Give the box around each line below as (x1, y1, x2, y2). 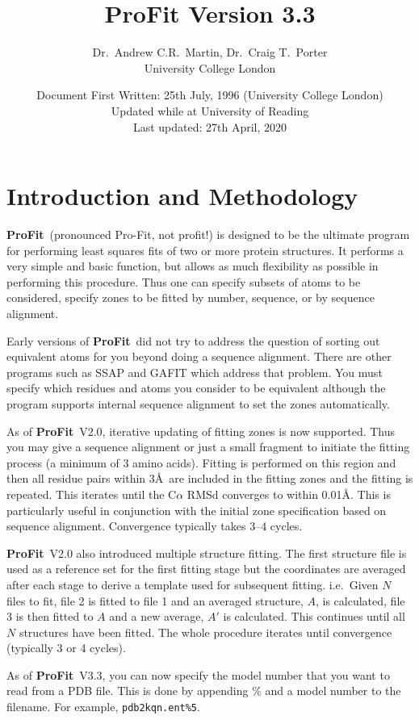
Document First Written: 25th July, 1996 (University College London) (36, 86, 383, 103)
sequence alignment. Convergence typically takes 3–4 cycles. (6, 517, 303, 534)
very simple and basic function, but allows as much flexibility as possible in (6, 257, 379, 274)
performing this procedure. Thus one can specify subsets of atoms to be (6, 273, 361, 290)
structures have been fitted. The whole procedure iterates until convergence (19, 623, 392, 640)
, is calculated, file (316, 592, 405, 609)
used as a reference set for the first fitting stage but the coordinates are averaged (6, 560, 406, 577)
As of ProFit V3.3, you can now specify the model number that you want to (6, 666, 390, 683)
